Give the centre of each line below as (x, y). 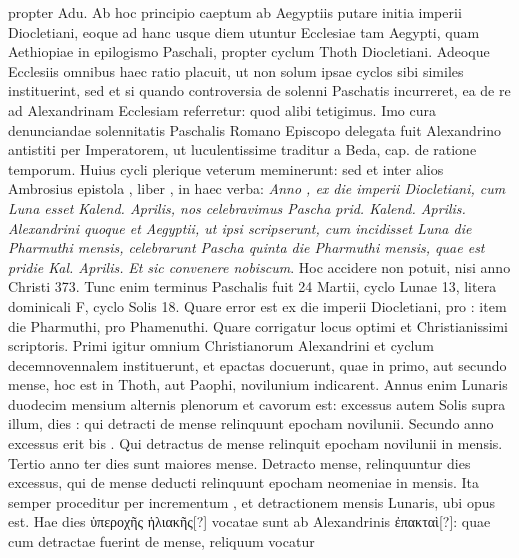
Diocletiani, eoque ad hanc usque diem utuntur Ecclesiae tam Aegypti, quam (244, 31)
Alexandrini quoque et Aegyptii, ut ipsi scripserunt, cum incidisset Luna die (240, 227)
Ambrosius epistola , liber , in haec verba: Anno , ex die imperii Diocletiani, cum (257, 188)
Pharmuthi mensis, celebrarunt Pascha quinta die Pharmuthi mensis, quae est (246, 247)
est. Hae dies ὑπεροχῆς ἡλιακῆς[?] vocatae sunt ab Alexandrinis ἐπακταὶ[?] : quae (249, 521)
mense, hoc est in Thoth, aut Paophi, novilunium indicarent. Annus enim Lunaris (258, 384)
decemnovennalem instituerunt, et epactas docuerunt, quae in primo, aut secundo (257, 364)
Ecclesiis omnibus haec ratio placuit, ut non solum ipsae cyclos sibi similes (236, 70)
